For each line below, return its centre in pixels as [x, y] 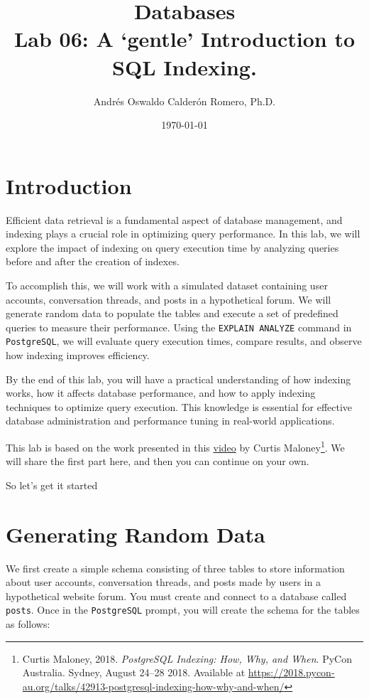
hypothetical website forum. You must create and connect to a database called [176, 596]
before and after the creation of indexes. [93, 261]
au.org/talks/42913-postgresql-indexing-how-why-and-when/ [153, 686]
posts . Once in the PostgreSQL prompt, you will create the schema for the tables [183, 610]
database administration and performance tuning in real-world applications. [170, 421]
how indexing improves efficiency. [78, 355]
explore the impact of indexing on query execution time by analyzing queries [172, 247]
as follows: [28, 624]
